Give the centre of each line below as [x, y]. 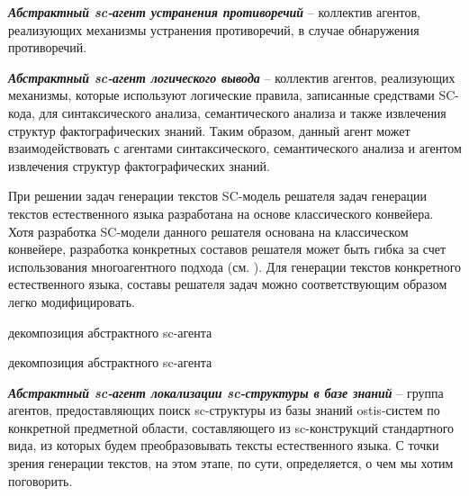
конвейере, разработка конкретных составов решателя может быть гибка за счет [227, 249]
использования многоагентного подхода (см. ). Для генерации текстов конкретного [235, 266]
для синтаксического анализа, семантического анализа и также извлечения [243, 112]
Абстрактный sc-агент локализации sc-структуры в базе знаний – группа [226, 392]
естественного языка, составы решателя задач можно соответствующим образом [228, 284]
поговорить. [41, 480]
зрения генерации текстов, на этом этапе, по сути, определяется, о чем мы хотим [231, 463]
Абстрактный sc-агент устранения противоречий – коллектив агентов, [214, 12]
